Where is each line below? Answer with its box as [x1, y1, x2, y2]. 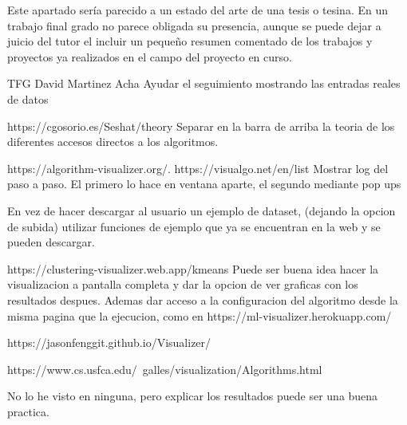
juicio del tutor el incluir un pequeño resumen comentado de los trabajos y [7, 33, 373, 49]
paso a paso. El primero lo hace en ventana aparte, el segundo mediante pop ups [7, 175, 401, 192]
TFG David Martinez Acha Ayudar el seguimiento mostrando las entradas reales [7, 75, 401, 92]
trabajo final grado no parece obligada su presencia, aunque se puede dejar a [7, 17, 381, 33]
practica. [7, 403, 49, 419]
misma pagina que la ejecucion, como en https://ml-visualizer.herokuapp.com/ [7, 307, 392, 324]
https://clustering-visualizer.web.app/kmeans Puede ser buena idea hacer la [7, 260, 379, 277]
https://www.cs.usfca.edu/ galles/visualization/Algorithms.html [7, 360, 322, 377]
